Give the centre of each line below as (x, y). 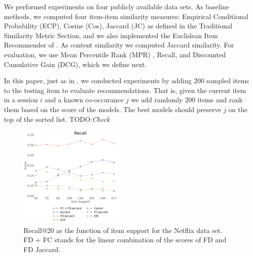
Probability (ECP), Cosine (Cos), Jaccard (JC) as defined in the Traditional (118, 26)
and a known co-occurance (84, 100)
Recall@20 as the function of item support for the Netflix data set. (123, 230)
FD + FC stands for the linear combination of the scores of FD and (125, 240)
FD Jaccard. (42, 249)
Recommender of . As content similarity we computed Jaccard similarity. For (119, 45)
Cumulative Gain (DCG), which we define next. (75, 64)
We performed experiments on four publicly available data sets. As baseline (116, 6)
